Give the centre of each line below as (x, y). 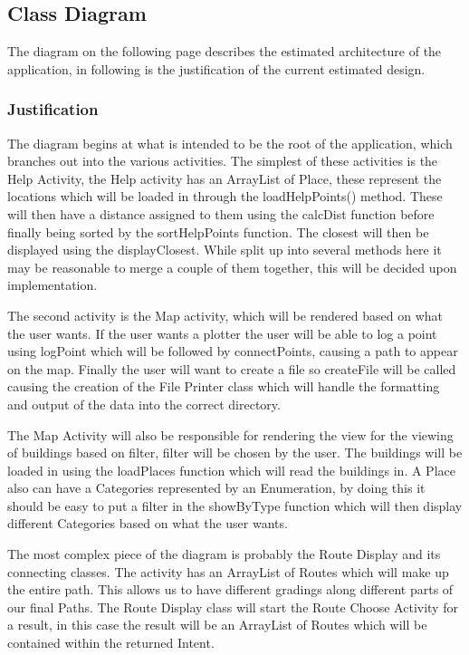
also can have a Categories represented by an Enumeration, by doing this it (216, 488)
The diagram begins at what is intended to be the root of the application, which (230, 143)
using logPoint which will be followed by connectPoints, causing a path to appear (233, 351)
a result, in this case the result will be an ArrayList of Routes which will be (217, 625)
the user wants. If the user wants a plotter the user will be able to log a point (222, 333)
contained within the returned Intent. (111, 643)
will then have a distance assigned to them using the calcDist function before (221, 213)
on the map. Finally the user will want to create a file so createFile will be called (232, 368)
